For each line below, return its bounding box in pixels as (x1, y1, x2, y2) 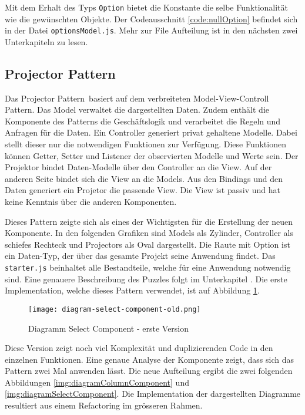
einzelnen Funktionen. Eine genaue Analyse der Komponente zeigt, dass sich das (5, 353, 294, 365)
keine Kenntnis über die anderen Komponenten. (5, 195, 177, 208)
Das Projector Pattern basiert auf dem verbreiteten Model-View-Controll (5, 92, 269, 104)
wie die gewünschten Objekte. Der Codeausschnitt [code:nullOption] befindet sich (5, 12, 298, 25)
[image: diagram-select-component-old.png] (28, 305, 201, 313)
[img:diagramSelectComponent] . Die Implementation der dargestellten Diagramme (5, 387, 301, 400)
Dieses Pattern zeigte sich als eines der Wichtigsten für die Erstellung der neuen (5, 215, 293, 227)
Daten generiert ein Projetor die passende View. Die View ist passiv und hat (5, 184, 280, 196)
